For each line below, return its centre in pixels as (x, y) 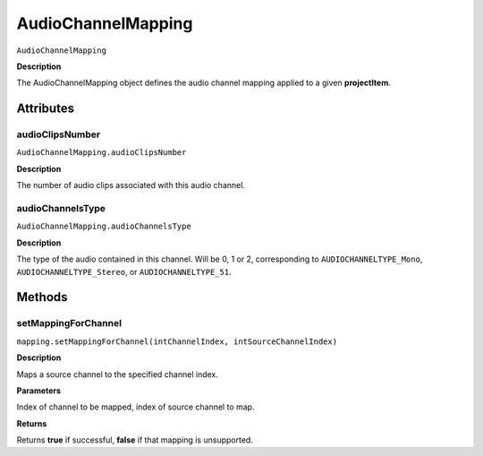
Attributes (46, 109)
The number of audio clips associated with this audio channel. (131, 185)
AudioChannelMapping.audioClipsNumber (102, 153)
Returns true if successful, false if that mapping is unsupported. (135, 440)
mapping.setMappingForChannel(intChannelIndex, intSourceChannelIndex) (177, 341)
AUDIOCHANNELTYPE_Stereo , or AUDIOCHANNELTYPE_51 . (124, 271)
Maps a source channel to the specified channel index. (117, 374)
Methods (42, 297)
